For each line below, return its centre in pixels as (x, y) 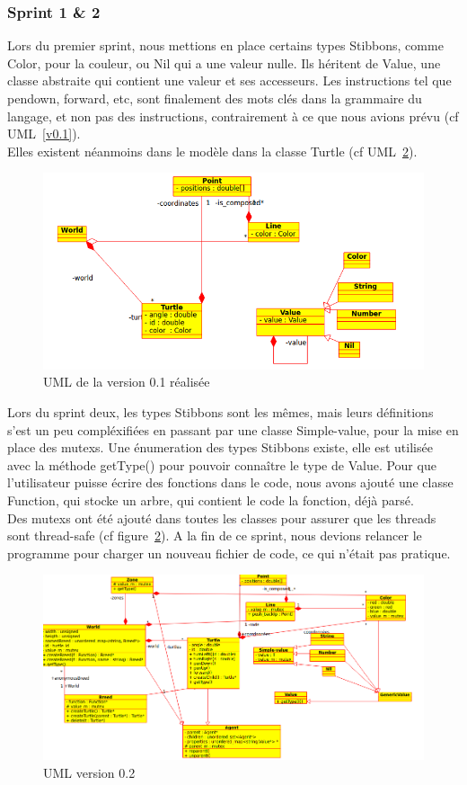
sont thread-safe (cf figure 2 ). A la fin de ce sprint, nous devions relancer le (215, 535)
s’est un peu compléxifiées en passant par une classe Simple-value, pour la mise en (233, 429)
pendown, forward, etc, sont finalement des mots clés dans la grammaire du (215, 98)
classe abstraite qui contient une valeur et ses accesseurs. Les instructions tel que (229, 80)
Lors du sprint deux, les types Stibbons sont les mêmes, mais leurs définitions (220, 411)
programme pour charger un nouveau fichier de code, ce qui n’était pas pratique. (229, 553)
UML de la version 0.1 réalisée (127, 382)
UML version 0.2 (89, 773)
